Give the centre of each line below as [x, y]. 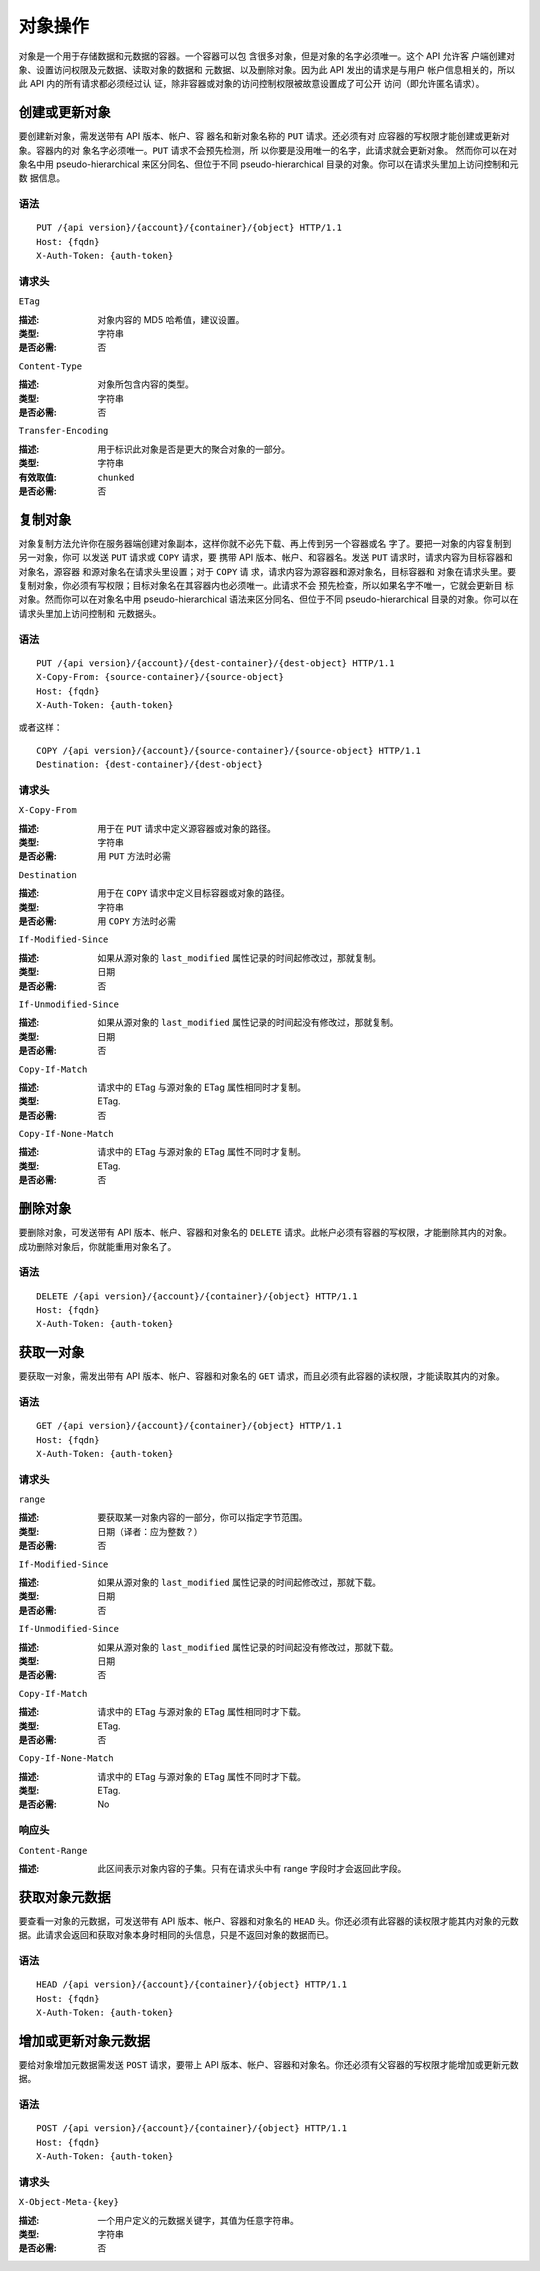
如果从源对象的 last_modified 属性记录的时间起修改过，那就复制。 [239, 957]
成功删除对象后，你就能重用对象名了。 [97, 1246]
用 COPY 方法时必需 [137, 921]
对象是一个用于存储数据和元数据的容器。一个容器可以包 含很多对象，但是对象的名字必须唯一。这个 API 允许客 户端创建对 [267, 56]
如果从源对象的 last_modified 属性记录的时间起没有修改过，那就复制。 [248, 1022]
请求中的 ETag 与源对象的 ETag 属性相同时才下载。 [202, 1712]
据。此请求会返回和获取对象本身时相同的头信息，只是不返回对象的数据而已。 [176, 1935]
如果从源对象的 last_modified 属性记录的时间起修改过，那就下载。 [239, 1582]
